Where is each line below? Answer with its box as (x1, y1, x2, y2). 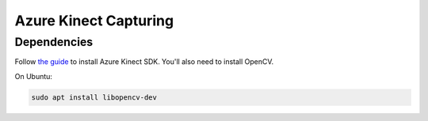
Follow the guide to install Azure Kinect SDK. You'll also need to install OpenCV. (14, 57, 274, 66)
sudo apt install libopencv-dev (31, 93, 158, 102)
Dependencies (14, 35, 94, 49)
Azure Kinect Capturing (14, 12, 174, 29)
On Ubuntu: (14, 71, 53, 81)
